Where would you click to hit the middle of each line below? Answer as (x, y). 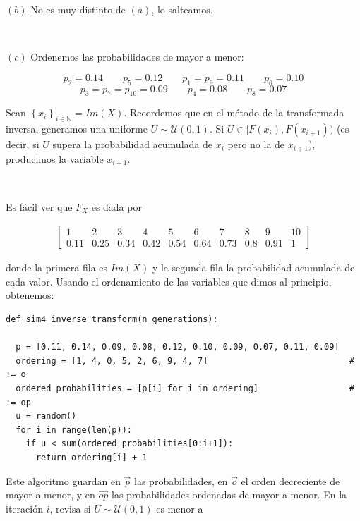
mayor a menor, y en (50, 495)
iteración (24, 508)
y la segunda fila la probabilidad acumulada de (253, 268)
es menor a (180, 508)
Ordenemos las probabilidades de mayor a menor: (137, 57)
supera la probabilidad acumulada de (132, 144)
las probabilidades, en (181, 480)
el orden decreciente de (290, 480)
